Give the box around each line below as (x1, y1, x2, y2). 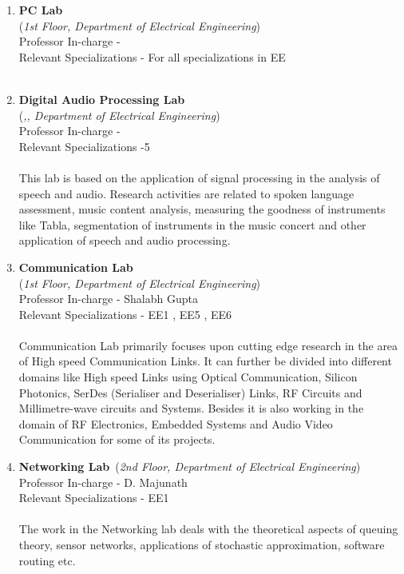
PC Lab (18, 2, 63, 18)
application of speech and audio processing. (18, 232, 231, 249)
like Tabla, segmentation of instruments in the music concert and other (18, 216, 366, 233)
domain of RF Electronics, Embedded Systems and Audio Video (18, 415, 333, 432)
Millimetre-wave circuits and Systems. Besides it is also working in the (18, 400, 364, 417)
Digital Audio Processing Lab (18, 90, 185, 107)
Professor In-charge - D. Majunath (18, 473, 188, 490)
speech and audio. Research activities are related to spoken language (18, 185, 354, 201)
